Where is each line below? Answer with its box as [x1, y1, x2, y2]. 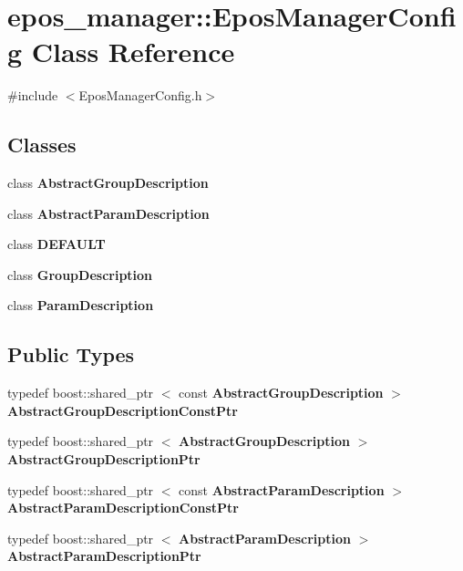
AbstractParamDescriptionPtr [7, 546, 201, 566]
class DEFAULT [7, 234, 106, 254]
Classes [7, 130, 77, 159]
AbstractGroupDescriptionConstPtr [7, 400, 238, 420]
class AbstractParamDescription [7, 203, 210, 223]
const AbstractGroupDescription [179, 383, 384, 402]
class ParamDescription [7, 296, 154, 315]
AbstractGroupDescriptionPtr [7, 450, 201, 469]
